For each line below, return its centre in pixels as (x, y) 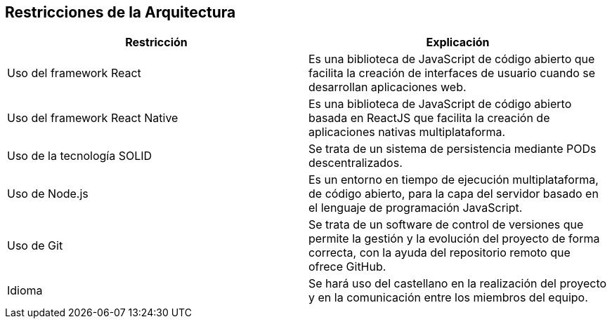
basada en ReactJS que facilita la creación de (429, 118)
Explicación (458, 42)
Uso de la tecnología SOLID (80, 156)
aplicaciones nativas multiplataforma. (407, 132)
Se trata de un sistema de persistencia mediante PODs (453, 149)
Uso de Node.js (48, 194)
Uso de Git (35, 246)
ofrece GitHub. (347, 267)
